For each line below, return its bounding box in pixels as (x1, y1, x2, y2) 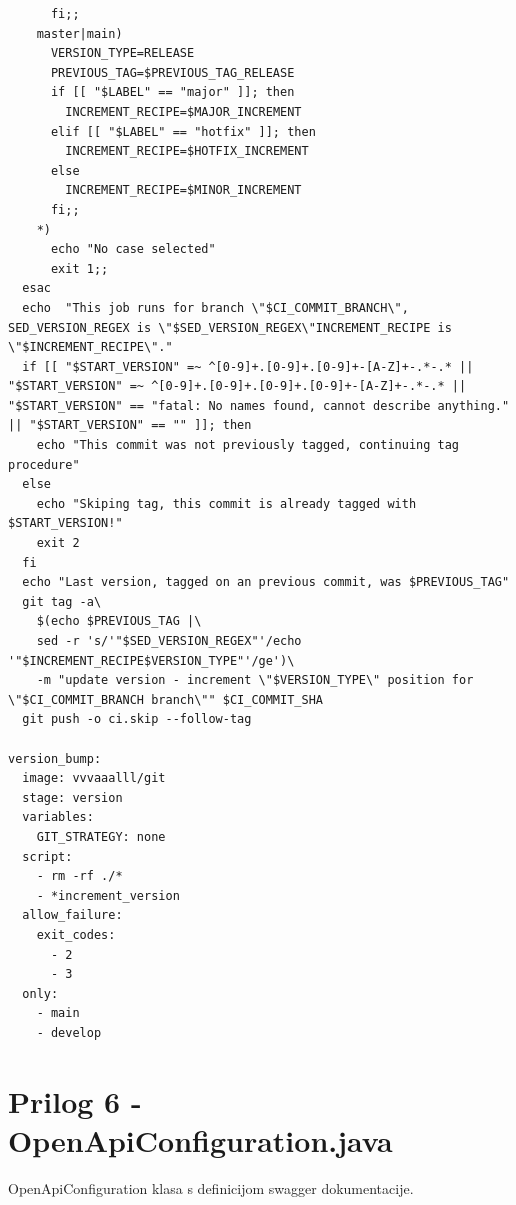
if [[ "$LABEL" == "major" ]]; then (50, 85, 295, 100)
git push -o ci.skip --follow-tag (22, 712, 252, 727)
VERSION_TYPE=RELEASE (50, 46, 195, 61)
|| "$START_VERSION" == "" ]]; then (8, 418, 252, 433)
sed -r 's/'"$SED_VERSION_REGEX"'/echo (36, 634, 302, 648)
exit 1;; (50, 261, 109, 276)
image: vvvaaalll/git (22, 771, 166, 786)
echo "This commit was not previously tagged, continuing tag (36, 438, 460, 453)
